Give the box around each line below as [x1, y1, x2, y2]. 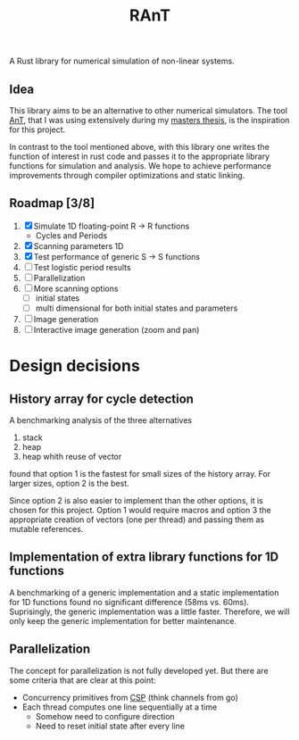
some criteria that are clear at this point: [9, 675, 156, 686]
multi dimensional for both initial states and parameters [35, 303, 238, 313]
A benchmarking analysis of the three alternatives [9, 414, 193, 425]
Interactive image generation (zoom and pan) [33, 324, 200, 335]
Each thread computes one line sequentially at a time [21, 702, 218, 712]
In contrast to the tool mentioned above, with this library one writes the [9, 142, 270, 152]
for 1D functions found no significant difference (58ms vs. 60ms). [9, 596, 250, 607]
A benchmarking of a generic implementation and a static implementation [9, 586, 279, 598]
